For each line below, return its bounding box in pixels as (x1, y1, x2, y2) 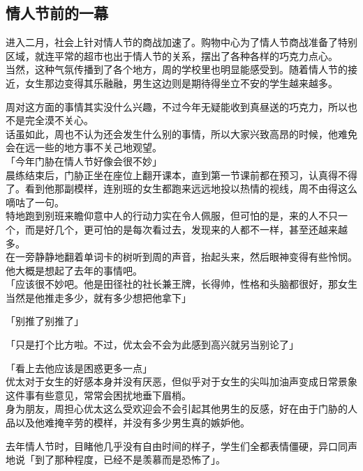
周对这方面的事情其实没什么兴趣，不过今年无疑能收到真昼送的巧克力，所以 (6, 99, 348, 114)
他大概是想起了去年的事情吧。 (6, 263, 142, 277)
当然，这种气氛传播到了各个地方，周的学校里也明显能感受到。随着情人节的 (6, 62, 348, 77)
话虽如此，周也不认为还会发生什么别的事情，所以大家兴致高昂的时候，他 (6, 126, 338, 141)
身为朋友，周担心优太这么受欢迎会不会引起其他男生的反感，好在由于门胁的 (6, 401, 348, 416)
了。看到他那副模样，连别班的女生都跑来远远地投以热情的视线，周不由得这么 (6, 181, 357, 196)
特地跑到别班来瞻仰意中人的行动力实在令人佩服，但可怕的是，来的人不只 (6, 208, 338, 223)
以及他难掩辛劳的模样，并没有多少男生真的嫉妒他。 (15, 415, 250, 430)
